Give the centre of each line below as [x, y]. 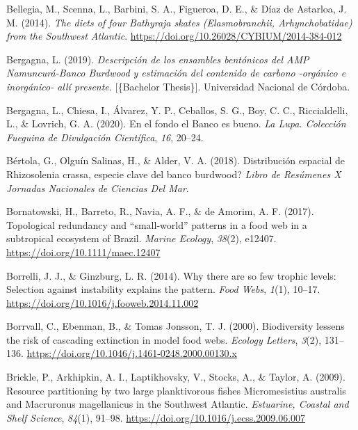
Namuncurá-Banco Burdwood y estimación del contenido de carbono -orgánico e [176, 73]
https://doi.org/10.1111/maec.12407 [83, 252]
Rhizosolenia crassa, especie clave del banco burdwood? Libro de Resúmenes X [174, 174]
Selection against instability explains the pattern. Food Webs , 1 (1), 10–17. [163, 289]
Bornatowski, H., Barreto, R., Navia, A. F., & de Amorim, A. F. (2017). [160, 211]
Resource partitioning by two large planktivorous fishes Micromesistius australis [176, 390]
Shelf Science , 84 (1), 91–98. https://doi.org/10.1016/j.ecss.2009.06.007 [156, 417]
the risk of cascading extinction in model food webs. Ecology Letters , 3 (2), [164, 339]
